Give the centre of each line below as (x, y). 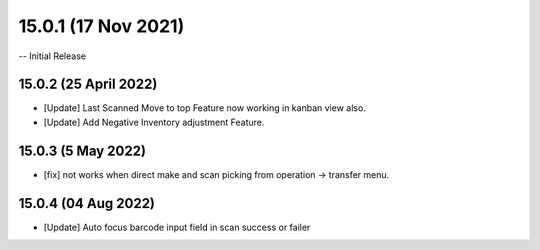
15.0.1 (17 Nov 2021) (101, 26)
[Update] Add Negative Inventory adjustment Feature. (154, 122)
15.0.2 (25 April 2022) (88, 84)
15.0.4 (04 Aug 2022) (86, 203)
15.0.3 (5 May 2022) (82, 150)
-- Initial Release (52, 56)
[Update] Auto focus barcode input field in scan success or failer (177, 227)
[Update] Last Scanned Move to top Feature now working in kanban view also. (205, 108)
